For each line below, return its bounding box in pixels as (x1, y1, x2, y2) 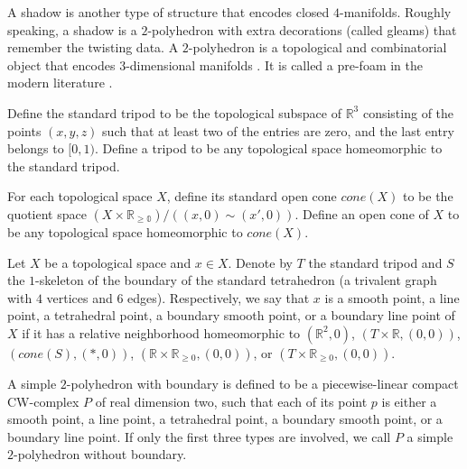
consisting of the (362, 103, 454, 122)
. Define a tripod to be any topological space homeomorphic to (94, 139, 443, 158)
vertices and (46, 288, 113, 307)
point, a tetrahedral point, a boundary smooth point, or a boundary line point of (7, 306, 455, 325)
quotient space (7, 204, 87, 223)
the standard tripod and (308, 253, 443, 271)
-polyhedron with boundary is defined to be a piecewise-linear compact (66, 373, 459, 392)
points (7, 121, 42, 140)
